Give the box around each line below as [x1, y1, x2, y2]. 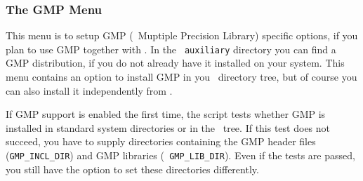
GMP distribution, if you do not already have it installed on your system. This [6, 55, 345, 70]
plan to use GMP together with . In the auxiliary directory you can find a [6, 41, 336, 56]
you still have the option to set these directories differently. [6, 161, 259, 176]
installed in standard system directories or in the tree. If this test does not [6, 120, 331, 135]
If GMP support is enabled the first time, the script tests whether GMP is [6, 107, 326, 121]
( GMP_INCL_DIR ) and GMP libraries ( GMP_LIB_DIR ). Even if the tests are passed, [6, 148, 355, 163]
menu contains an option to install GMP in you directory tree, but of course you [6, 69, 357, 84]
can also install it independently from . [6, 83, 173, 98]
